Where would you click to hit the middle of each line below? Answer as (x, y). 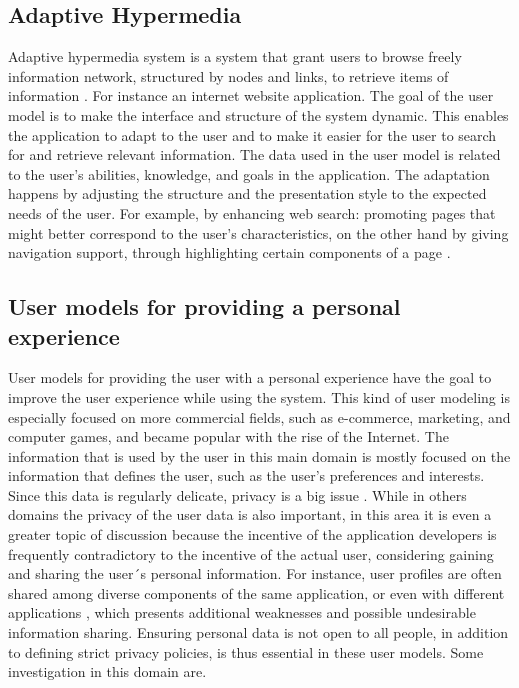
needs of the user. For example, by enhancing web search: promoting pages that (252, 212)
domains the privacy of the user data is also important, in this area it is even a (250, 514)
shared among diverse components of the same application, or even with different (256, 592)
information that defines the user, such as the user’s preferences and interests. (246, 475)
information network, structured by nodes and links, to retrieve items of (228, 75)
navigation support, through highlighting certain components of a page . (229, 252)
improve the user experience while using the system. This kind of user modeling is (259, 396)
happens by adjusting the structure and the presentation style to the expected (247, 193)
